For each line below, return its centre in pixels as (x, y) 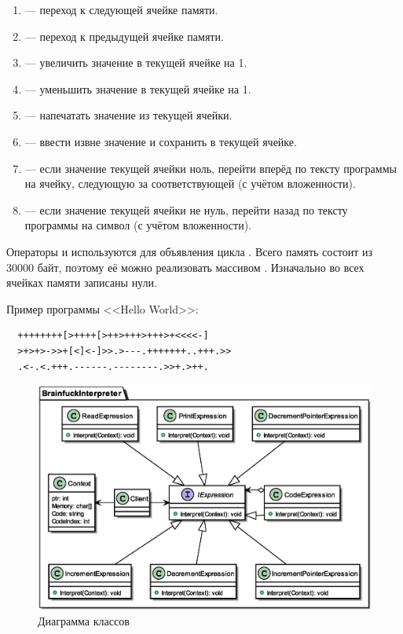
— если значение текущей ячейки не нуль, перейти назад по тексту (186, 209)
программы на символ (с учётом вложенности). (138, 225)
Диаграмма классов (84, 620)
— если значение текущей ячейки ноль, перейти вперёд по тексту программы (211, 168)
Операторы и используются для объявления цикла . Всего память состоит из (190, 251)
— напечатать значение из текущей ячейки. (128, 115)
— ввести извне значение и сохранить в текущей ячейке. (161, 141)
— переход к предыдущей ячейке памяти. (124, 36)
